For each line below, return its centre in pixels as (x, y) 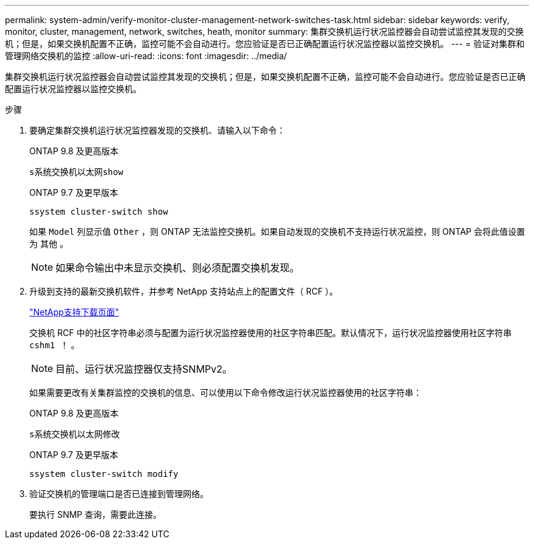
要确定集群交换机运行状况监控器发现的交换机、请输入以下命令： (157, 130)
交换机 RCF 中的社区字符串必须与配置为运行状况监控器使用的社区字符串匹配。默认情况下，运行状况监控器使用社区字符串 (271, 333)
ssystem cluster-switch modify (104, 474)
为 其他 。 (49, 244)
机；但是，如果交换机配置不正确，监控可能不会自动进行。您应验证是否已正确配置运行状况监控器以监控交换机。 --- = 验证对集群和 (265, 44)
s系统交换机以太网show (77, 172)
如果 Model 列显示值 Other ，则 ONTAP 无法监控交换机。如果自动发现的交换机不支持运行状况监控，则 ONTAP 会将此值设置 (277, 231)
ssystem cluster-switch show (99, 212)
